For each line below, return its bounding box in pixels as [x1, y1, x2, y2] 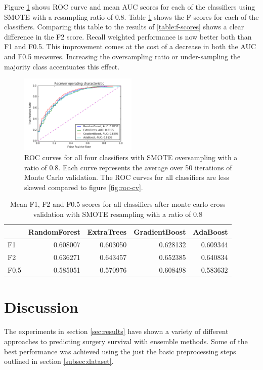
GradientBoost [134, 226, 186, 237]
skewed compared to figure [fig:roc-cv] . [24, 181, 143, 192]
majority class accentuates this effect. [4, 61, 120, 71]
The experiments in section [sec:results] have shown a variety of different [4, 326, 229, 337]
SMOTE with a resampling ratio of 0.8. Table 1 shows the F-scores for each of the [4, 11, 259, 22]
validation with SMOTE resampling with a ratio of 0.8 [33, 209, 203, 219]
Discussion [4, 297, 78, 317]
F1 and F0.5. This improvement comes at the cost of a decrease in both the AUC [4, 41, 256, 52]
